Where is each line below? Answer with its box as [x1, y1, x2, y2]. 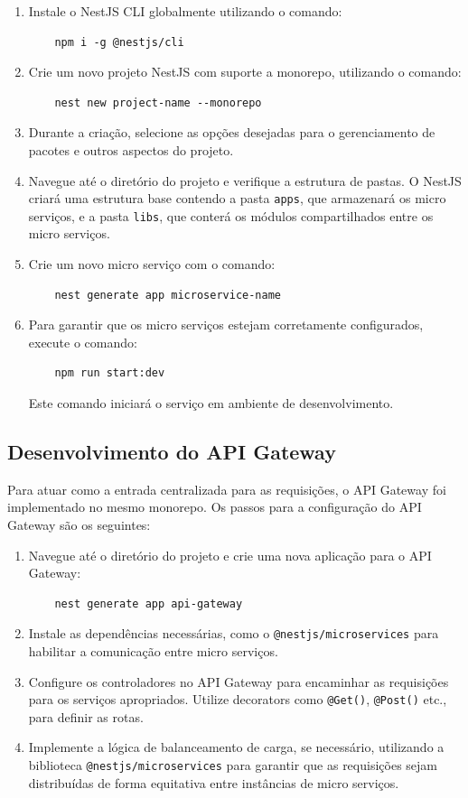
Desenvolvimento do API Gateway [7, 438, 336, 466]
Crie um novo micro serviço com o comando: [28, 255, 276, 274]
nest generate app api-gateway [54, 597, 243, 610]
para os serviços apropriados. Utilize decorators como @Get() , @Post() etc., [28, 690, 447, 709]
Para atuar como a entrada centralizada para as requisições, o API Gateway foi [7, 479, 446, 498]
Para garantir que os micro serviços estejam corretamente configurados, [28, 315, 424, 334]
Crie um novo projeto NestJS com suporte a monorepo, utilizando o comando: [28, 62, 462, 81]
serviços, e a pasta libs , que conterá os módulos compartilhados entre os [28, 206, 434, 225]
